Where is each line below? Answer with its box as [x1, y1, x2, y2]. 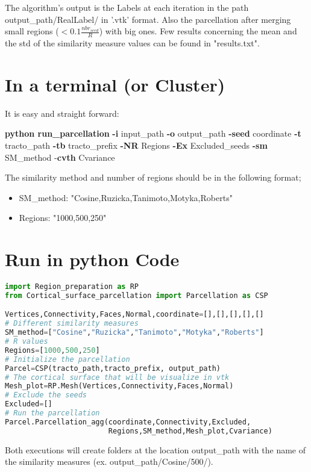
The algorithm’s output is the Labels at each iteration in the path [5, 1, 249, 13]
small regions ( [5, 25, 59, 37]
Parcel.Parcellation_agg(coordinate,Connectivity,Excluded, [5, 417, 251, 426]
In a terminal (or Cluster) [5, 72, 225, 96]
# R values [5, 337, 48, 346]
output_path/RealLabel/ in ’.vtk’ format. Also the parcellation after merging [5, 13, 291, 25]
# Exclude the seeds [5, 391, 87, 400]
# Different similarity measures [5, 319, 139, 328]
